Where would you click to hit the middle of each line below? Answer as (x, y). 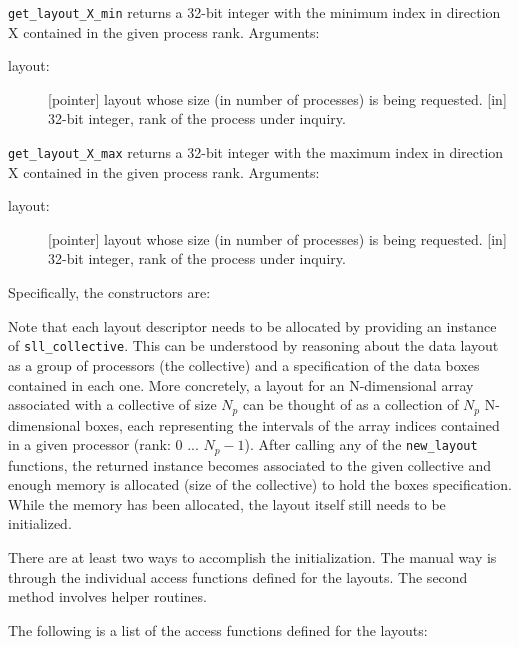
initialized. (40, 523)
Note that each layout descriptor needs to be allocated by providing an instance (252, 325)
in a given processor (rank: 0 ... (103, 444)
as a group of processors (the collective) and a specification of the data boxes (244, 364)
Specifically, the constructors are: (109, 292)
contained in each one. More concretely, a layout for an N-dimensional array (241, 384)
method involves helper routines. (107, 596)
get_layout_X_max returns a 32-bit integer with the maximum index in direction (256, 152)
